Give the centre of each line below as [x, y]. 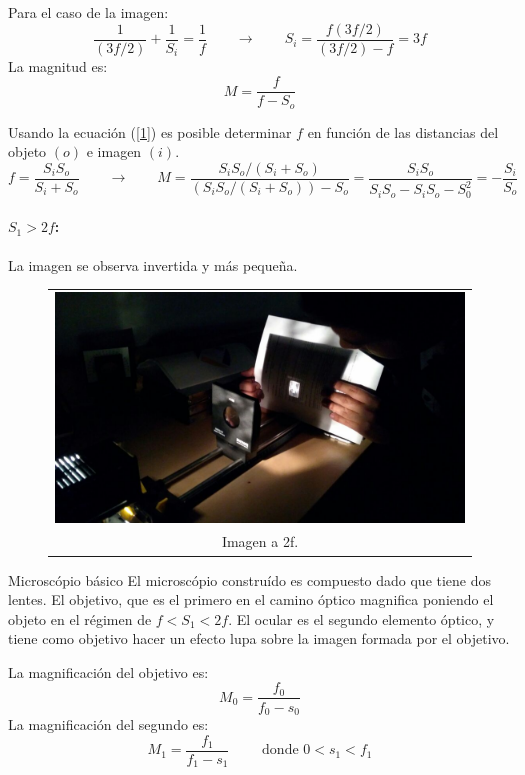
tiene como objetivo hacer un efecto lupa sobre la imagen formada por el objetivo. [259, 638]
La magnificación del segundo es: [108, 724]
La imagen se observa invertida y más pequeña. [153, 264]
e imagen [114, 151]
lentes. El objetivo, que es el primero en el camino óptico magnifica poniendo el [251, 599]
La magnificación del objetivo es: [108, 671]
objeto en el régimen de [80, 618]
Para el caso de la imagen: [88, 12]
